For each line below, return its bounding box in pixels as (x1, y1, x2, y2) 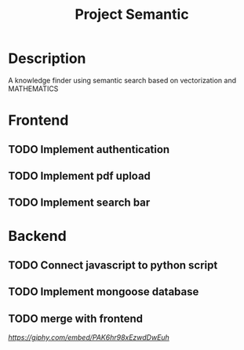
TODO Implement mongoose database (8, 285, 199, 299)
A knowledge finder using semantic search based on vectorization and (8, 75, 237, 85)
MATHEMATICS (8, 84, 59, 93)
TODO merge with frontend (8, 312, 144, 325)
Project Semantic (74, 5, 190, 24)
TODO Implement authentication (8, 143, 170, 156)
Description (8, 49, 86, 67)
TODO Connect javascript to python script (8, 258, 218, 272)
